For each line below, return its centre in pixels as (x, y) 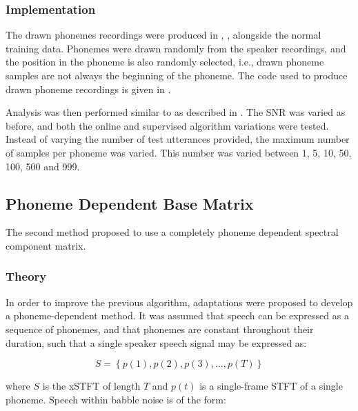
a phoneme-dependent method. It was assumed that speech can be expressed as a (177, 315)
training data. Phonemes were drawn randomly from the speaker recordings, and (176, 48)
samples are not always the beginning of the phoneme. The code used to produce (177, 75)
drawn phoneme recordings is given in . (88, 89)
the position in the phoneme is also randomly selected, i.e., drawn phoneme (165, 62)
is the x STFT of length (91, 386)
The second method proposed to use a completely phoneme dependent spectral (172, 232)
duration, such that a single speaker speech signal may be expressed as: (156, 342)
